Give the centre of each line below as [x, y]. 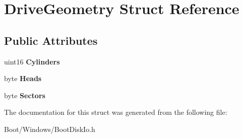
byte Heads [23, 78]
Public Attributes [51, 40]
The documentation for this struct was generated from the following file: [116, 112]
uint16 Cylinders [32, 61]
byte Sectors [25, 95]
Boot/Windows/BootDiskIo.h [50, 129]
